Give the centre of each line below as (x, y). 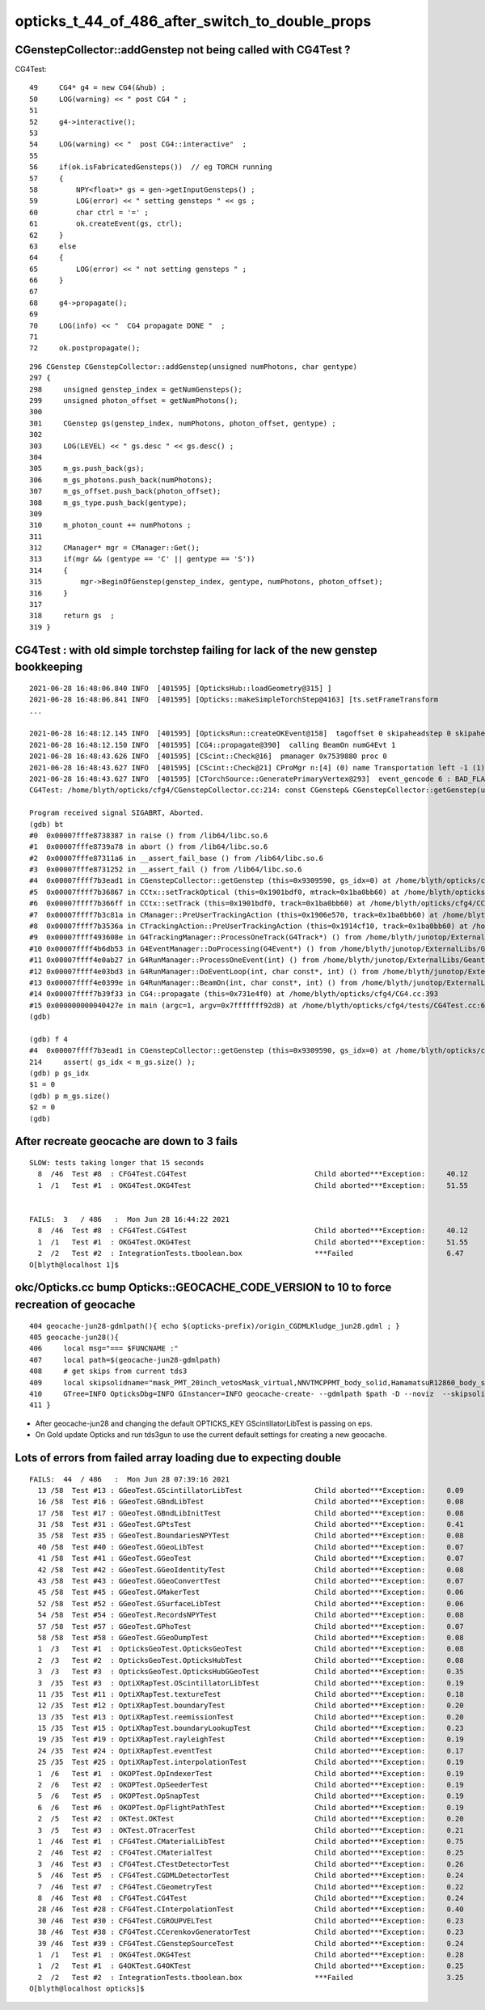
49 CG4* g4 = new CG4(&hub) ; (97, 88)
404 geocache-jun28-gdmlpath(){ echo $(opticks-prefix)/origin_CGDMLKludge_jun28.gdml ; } (215, 1326)
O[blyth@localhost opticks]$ (87, 1989)
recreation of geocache (75, 1304)
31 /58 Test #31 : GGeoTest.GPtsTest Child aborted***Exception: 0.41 (251, 1524)
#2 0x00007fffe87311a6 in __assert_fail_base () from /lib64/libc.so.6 (176, 858)
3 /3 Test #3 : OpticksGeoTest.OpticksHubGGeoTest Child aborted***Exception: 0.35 (251, 1672)
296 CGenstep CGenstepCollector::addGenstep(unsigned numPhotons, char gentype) (194, 367)
